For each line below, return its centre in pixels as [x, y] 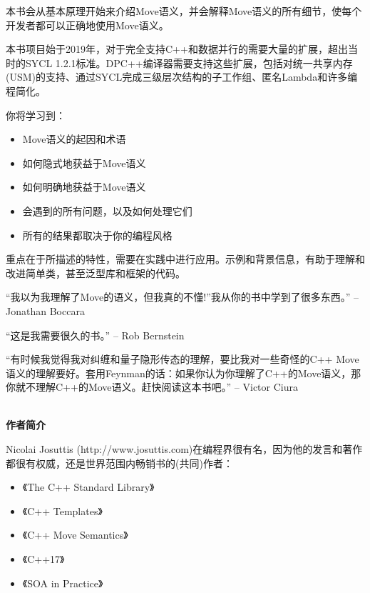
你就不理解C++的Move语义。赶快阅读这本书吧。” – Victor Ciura [152, 387]
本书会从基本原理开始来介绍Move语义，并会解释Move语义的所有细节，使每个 [184, 11]
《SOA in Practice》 [63, 583]
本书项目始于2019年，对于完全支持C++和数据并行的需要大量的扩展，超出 [177, 49]
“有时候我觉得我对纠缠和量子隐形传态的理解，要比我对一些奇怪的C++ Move [183, 359]
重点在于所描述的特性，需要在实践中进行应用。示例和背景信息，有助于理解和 [185, 259]
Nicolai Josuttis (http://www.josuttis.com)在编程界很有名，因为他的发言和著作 [184, 449]
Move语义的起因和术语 [74, 139]
